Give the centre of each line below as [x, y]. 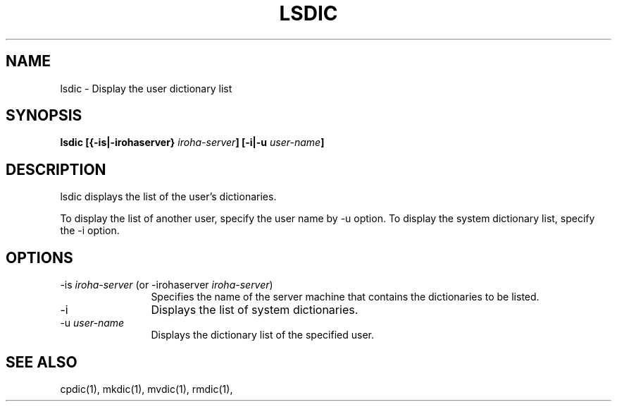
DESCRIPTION [56, 169]
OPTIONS [39, 257]
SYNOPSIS [44, 116]
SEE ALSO [42, 362]
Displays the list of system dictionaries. [255, 310]
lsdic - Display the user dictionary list [146, 88]
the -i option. [90, 231]
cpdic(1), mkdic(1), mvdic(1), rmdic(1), [147, 389]
